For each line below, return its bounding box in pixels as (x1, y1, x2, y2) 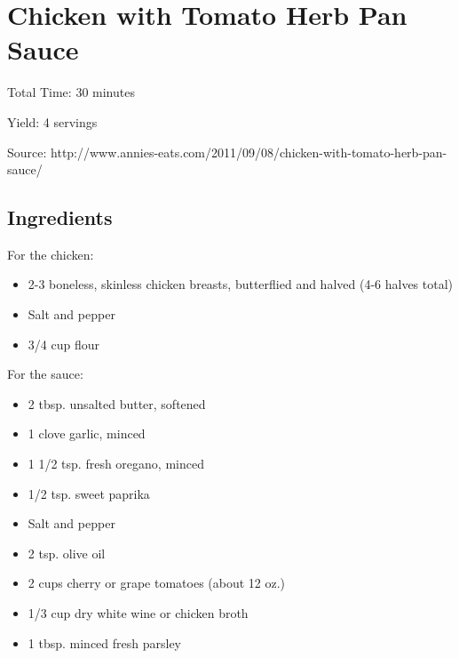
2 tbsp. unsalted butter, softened (28, 394, 206, 413)
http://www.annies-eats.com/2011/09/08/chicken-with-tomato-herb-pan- (51, 142, 447, 161)
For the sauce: (7, 365, 83, 383)
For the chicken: (7, 245, 94, 263)
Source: (7, 142, 47, 161)
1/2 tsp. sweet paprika (28, 484, 150, 502)
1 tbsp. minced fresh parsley (28, 633, 181, 652)
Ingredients (7, 204, 113, 231)
